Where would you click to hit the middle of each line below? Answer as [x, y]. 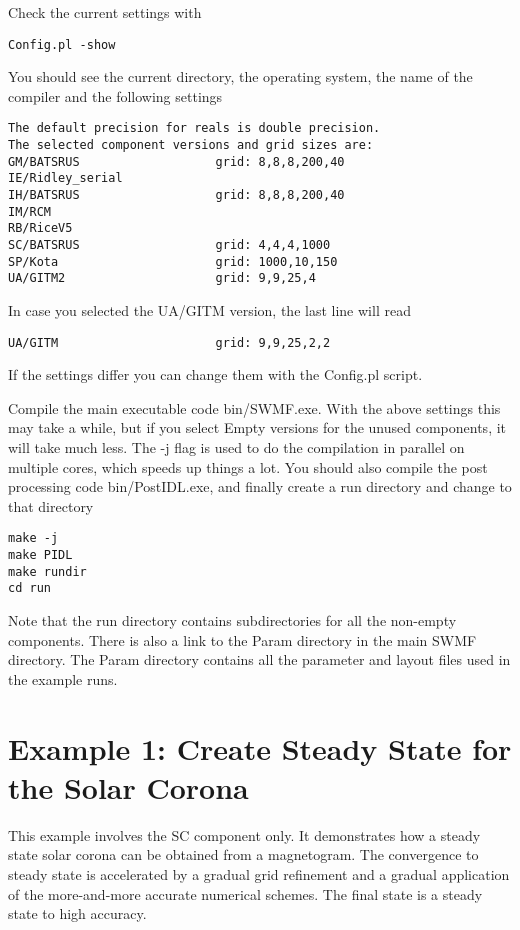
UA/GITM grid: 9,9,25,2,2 [169, 342]
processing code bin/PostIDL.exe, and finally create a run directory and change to [260, 486]
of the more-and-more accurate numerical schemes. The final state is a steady [245, 893]
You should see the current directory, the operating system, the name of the [240, 76]
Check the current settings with [105, 12]
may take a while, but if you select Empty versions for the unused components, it [257, 427]
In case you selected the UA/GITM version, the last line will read [209, 310]
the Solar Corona [128, 786]
